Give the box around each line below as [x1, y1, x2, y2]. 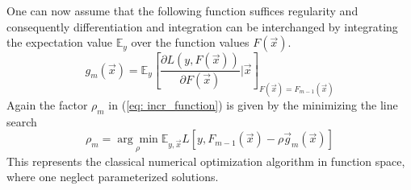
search [6, 113, 37, 130]
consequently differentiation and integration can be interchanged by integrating [6, 18, 398, 35]
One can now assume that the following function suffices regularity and [6, 2, 359, 19]
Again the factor [6, 96, 88, 113]
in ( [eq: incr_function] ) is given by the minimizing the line [108, 96, 398, 113]
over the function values [131, 34, 250, 51]
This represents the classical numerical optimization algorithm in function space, [6, 152, 405, 169]
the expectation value [6, 34, 113, 51]
